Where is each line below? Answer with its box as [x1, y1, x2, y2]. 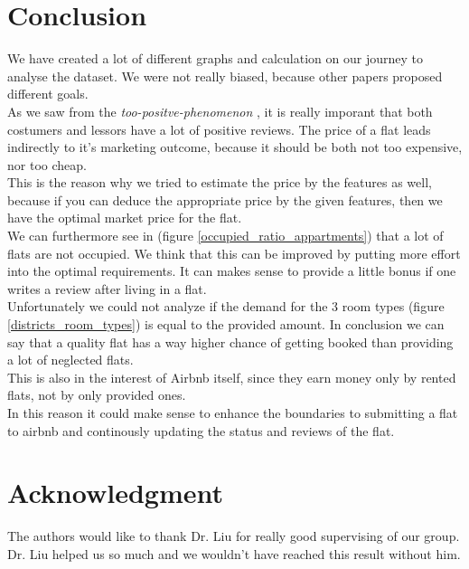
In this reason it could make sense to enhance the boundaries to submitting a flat [7, 403, 458, 422]
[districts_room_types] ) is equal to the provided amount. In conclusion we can [7, 315, 445, 334]
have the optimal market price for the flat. [7, 208, 242, 227]
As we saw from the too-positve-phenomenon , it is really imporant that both [7, 101, 433, 120]
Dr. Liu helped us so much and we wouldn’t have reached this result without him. [7, 544, 461, 563]
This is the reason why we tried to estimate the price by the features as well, [7, 173, 432, 192]
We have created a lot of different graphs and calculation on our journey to [7, 49, 423, 68]
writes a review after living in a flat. [7, 279, 207, 298]
